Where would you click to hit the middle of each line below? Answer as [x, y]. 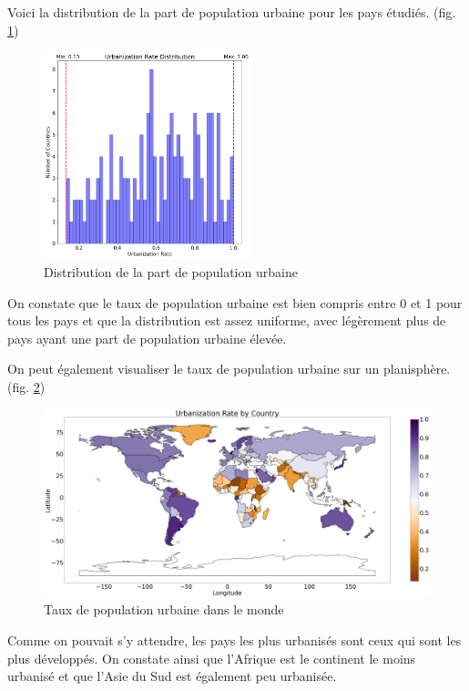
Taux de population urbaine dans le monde [164, 609]
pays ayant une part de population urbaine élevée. [147, 338]
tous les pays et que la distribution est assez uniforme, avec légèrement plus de [227, 320]
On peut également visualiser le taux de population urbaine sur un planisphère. [229, 369]
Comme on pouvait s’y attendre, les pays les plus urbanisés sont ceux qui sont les [234, 640]
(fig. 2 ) [26, 387]
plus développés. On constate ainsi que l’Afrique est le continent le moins [212, 658]
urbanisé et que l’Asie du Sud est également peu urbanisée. [172, 676]
